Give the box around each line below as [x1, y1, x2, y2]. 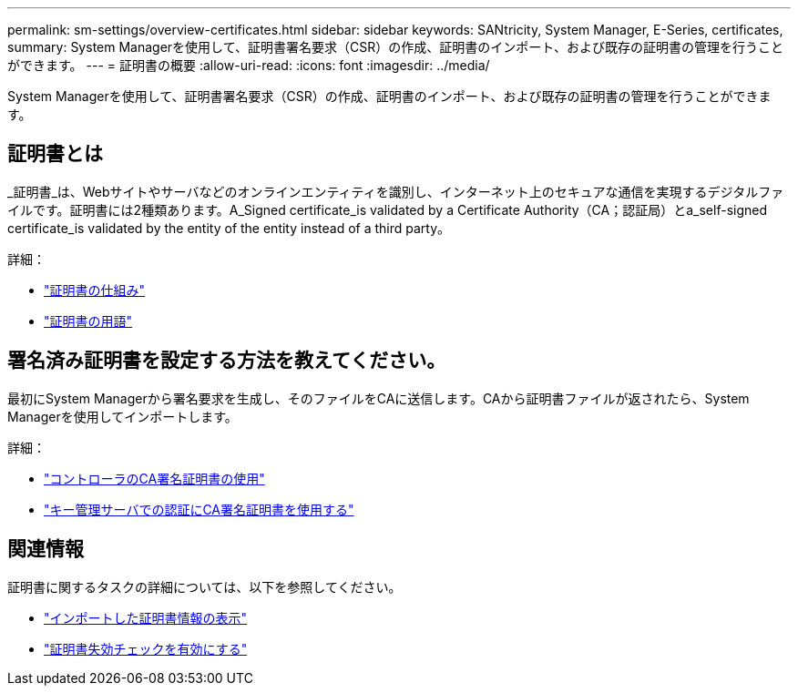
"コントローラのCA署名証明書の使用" [44, 470, 265, 486]
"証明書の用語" [44, 312, 133, 329]
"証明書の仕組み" [44, 281, 146, 298]
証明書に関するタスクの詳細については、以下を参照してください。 [7, 578, 402, 595]
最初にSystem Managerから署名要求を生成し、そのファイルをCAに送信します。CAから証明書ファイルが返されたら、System [7, 390, 750, 406]
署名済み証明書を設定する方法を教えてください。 [7, 349, 446, 372]
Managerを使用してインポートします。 [7, 408, 238, 424]
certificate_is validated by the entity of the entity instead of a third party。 [7, 219, 451, 236]
